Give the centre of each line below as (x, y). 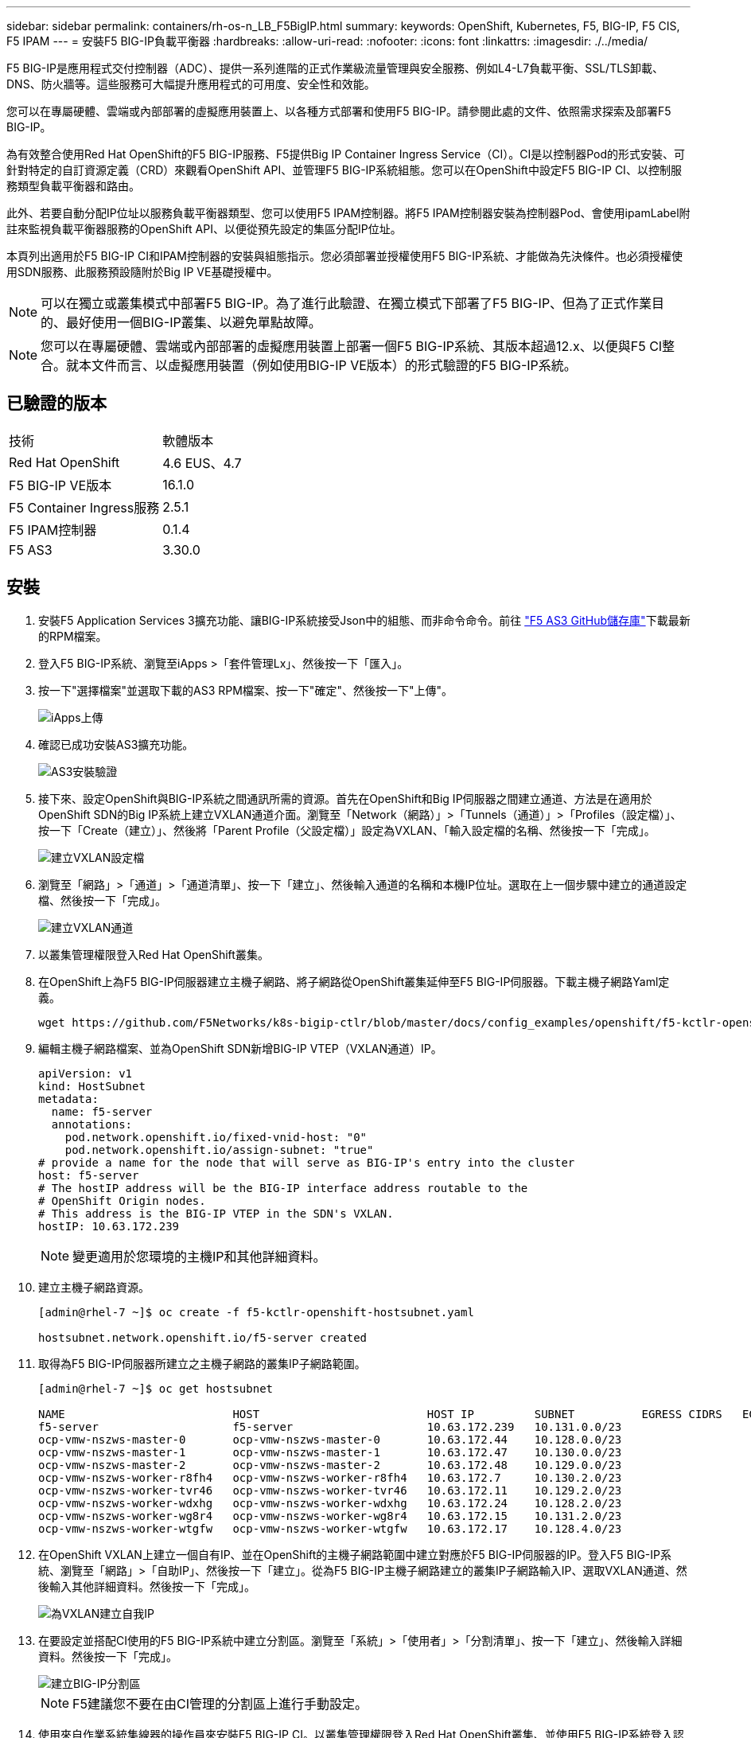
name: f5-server (102, 1111)
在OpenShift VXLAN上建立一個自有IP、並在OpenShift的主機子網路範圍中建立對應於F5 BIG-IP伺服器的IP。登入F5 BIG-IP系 (355, 1554)
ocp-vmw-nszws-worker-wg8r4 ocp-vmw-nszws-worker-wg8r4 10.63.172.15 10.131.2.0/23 (330, 1516)
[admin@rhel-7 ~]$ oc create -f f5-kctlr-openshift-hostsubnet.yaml (256, 1312)
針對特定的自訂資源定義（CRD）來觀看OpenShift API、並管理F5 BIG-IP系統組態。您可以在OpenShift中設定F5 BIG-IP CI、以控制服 (344, 170)
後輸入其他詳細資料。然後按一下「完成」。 (147, 1586)
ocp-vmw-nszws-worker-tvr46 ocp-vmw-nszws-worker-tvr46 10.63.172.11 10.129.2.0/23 (330, 1490)
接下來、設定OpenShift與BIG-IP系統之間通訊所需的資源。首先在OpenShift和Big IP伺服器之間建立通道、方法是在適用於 (345, 798)
